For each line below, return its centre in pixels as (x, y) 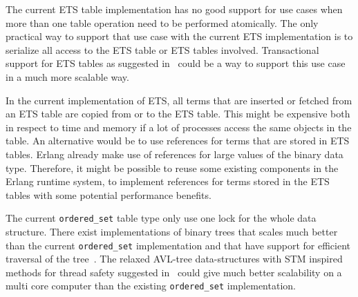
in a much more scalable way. (67, 76)
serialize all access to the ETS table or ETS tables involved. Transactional (162, 49)
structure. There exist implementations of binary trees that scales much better (172, 231)
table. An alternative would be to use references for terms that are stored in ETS (178, 141)
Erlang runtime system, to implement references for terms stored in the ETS (168, 181)
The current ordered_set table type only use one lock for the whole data (161, 218)
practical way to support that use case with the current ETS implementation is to (179, 36)
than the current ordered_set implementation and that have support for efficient (178, 245)
